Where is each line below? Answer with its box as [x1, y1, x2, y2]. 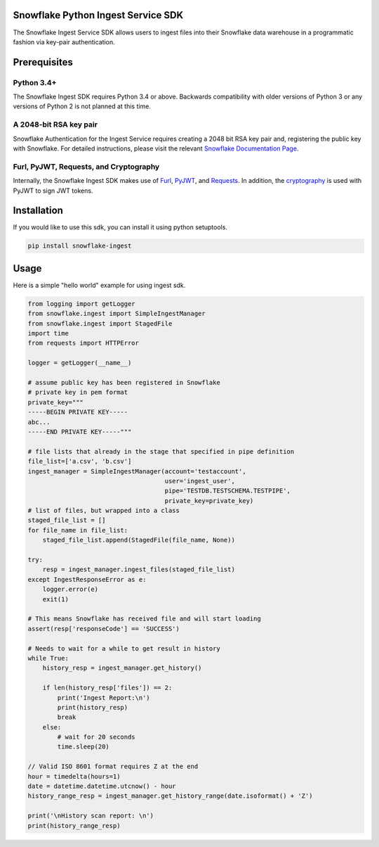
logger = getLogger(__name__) [27, 359, 132, 367]
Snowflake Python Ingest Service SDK [13, 9, 184, 21]
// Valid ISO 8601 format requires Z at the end [27, 763, 199, 770]
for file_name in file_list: [27, 526, 128, 534]
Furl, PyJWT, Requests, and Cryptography [13, 162, 160, 172]
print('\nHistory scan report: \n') [27, 812, 154, 820]
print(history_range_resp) [27, 822, 121, 829]
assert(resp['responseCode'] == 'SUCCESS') [27, 625, 180, 632]
